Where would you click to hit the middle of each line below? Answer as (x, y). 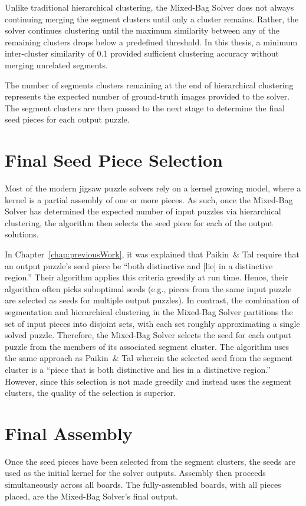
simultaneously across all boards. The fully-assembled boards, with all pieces (143, 484)
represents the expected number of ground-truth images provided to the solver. (147, 96)
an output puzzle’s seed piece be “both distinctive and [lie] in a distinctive (139, 265)
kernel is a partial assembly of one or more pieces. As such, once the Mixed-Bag (149, 199)
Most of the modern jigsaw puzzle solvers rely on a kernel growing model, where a (153, 188)
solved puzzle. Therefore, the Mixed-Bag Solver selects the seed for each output (148, 335)
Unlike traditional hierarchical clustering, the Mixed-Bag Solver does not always (149, 7)
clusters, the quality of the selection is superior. (91, 393)
